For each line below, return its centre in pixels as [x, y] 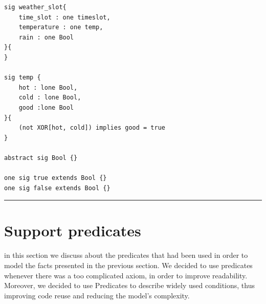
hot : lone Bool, [48, 87]
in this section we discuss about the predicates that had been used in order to [126, 255]
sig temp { [23, 78]
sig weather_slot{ [35, 7]
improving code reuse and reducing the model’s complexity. [97, 295]
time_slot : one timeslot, [64, 17]
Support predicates [73, 230]
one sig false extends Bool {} [57, 188]
